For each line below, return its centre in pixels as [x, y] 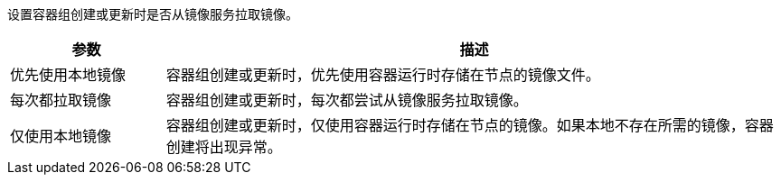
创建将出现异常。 [224, 147]
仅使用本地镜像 [61, 136]
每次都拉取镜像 [61, 100]
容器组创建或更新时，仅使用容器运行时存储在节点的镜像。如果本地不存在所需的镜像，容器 [470, 125]
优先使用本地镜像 [68, 75]
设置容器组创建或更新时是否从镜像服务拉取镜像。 [153, 14]
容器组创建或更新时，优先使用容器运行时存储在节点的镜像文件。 [383, 75]
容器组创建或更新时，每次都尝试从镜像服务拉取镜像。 [347, 100]
